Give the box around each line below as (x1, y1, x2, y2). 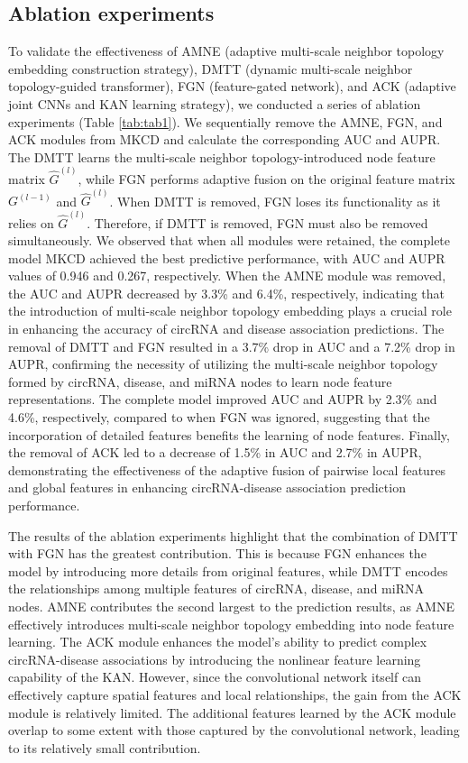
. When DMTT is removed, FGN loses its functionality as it (109, 191, 441, 210)
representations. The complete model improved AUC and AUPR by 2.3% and (8, 390, 437, 409)
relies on (8, 213, 54, 232)
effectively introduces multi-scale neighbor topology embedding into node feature (8, 614, 454, 633)
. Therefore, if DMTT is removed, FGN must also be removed (87, 213, 428, 232)
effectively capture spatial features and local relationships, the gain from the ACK (8, 685, 462, 703)
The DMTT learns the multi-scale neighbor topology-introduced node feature (8, 147, 436, 166)
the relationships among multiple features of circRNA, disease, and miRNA (8, 579, 424, 598)
